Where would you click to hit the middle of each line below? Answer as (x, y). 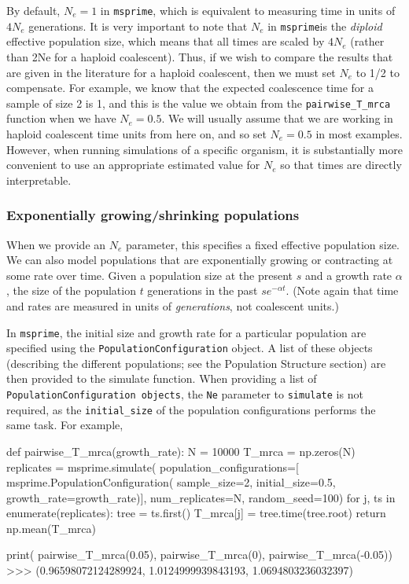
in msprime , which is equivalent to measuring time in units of (248, 10)
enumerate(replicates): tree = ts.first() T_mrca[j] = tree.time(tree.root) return (196, 513)
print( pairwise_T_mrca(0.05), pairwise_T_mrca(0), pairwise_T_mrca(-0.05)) (199, 555)
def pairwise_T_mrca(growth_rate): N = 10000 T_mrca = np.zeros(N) (181, 451)
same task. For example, (65, 425)
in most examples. (359, 133)
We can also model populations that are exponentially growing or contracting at (200, 260)
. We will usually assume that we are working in (277, 118)
